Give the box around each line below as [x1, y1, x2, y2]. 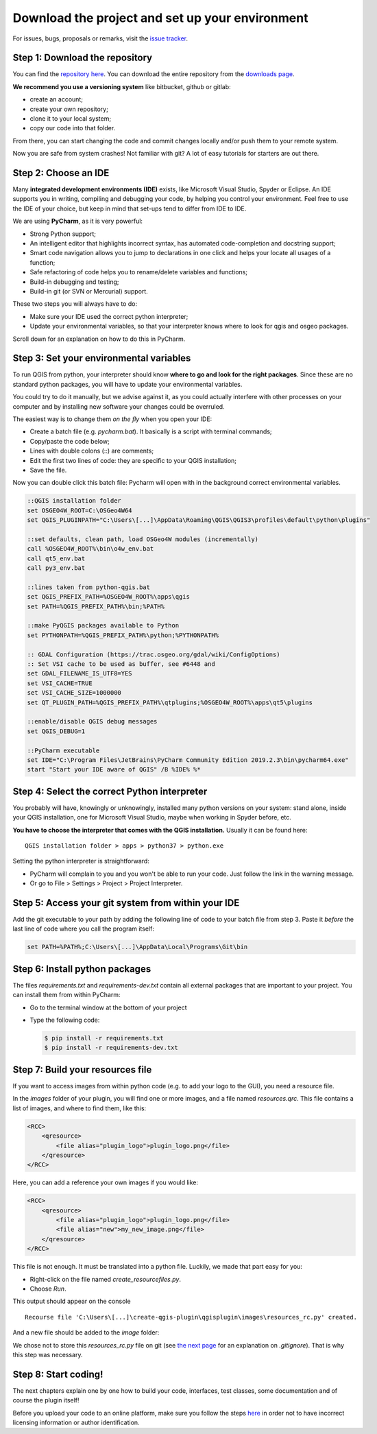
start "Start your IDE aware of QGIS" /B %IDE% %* [27, 765, 202, 774]
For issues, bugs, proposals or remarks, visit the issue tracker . [12, 34, 188, 43]
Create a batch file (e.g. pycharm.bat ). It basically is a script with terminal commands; [29, 427, 272, 435]
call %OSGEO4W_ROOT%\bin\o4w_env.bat [27, 545, 154, 553]
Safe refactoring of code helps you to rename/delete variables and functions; [29, 268, 248, 276]
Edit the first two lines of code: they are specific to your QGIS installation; [29, 456, 236, 464]
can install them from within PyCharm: [12, 991, 121, 999]
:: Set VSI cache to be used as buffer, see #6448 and [27, 660, 215, 668]
